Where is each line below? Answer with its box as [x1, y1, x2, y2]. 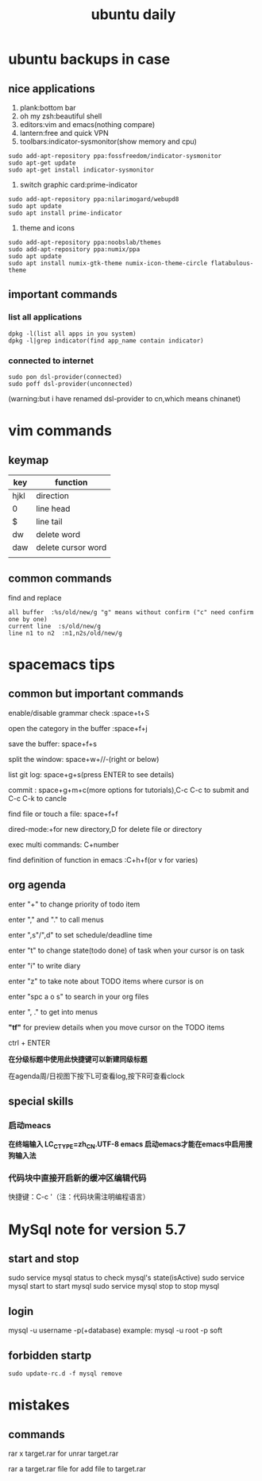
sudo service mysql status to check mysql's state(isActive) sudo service [8, 1273, 245, 1282]
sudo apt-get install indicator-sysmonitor [8, 166, 155, 174]
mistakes [8, 1396, 70, 1414]
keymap [8, 453, 49, 466]
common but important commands [8, 687, 184, 701]
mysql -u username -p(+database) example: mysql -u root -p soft [8, 1325, 222, 1336]
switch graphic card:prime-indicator [19, 180, 138, 189]
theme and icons [19, 223, 75, 232]
